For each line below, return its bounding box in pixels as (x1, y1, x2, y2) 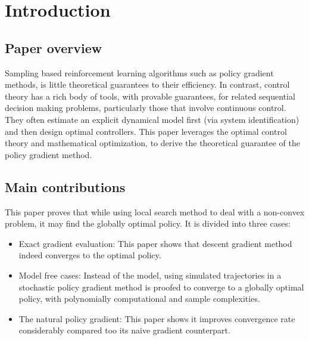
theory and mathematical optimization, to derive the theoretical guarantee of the (5, 137, 300, 149)
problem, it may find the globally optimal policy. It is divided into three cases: (5, 217, 291, 230)
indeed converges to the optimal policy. (18, 249, 161, 261)
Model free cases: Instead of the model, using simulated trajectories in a (18, 268, 282, 281)
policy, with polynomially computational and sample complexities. (18, 292, 260, 305)
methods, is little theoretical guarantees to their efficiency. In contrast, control (5, 78, 290, 91)
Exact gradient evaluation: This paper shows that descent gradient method (18, 237, 292, 249)
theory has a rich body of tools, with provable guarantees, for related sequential (5, 89, 295, 102)
